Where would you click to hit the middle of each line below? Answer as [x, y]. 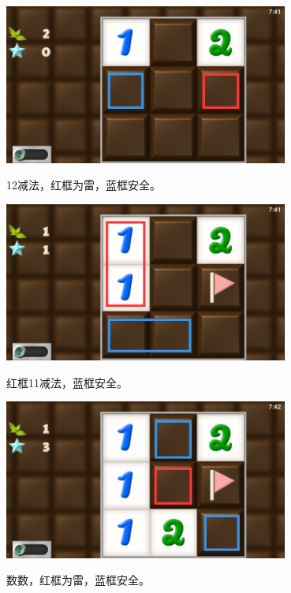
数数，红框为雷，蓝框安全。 [78, 580]
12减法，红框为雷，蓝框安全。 [84, 185]
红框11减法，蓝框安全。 [67, 382]
